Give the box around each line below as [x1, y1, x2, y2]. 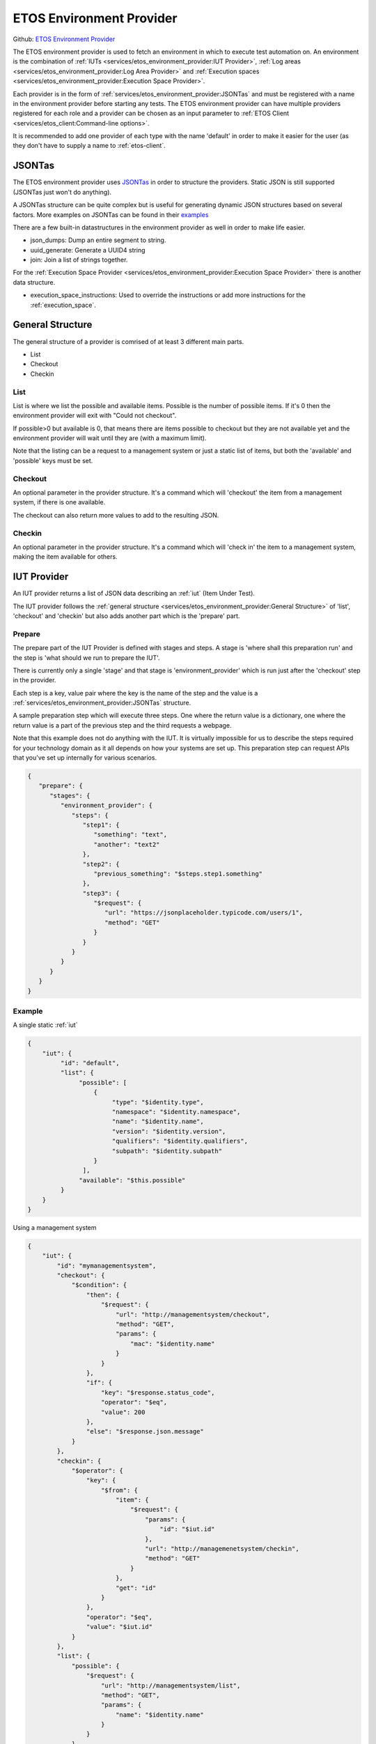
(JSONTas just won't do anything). [13, 188, 111, 196]
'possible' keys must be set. [13, 456, 93, 465]
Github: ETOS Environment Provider [13, 35, 116, 43]
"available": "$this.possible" [79, 1176, 186, 1184]
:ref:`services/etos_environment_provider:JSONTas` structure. [13, 698, 191, 707]
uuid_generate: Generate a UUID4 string [30, 246, 146, 254]
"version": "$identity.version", [111, 1127, 226, 1135]
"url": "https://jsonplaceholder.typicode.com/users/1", [104, 909, 303, 917]
